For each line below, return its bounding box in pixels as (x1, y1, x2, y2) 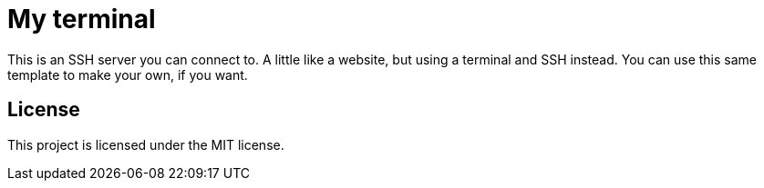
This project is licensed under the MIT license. (7, 136, 284, 153)
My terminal (7, 4, 156, 35)
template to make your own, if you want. (7, 66, 248, 83)
